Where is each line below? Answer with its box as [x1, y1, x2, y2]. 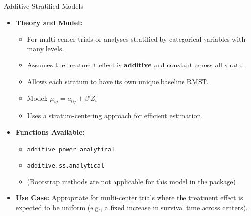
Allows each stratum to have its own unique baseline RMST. [27, 76, 209, 86]
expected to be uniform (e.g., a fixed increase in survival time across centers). [15, 202, 248, 213]
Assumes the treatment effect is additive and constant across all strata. [27, 60, 244, 70]
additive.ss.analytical [27, 162, 105, 170]
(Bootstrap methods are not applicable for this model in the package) [27, 176, 236, 186]
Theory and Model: [15, 17, 82, 27]
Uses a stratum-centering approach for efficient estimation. [27, 110, 203, 121]
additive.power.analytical [27, 146, 115, 153]
